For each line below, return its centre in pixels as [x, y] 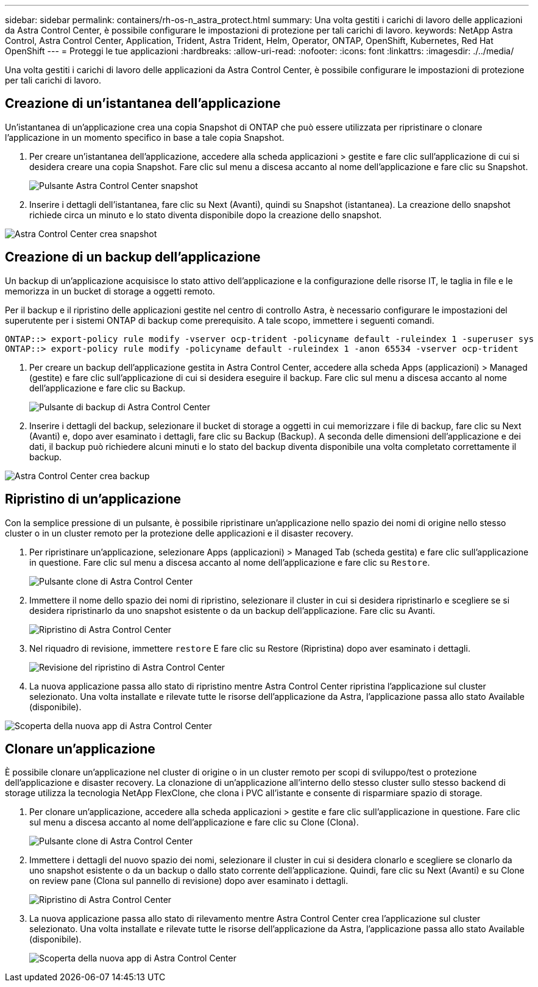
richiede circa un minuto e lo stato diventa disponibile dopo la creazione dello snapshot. [206, 215]
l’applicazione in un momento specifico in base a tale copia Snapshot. [145, 137]
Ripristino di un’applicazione [93, 499]
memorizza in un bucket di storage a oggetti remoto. [110, 291]
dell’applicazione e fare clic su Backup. [108, 388]
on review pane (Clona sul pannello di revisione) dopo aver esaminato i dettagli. [189, 881]
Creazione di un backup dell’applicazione [133, 257]
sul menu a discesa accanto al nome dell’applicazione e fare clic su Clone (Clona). [194, 822]
